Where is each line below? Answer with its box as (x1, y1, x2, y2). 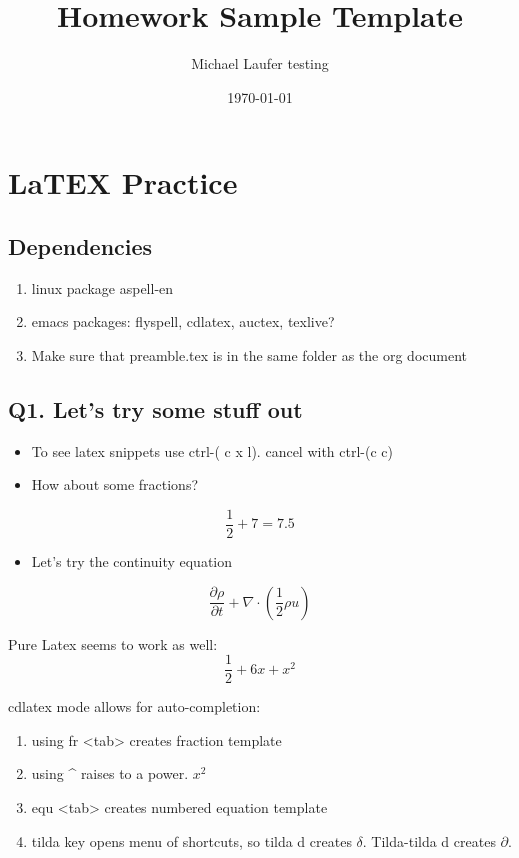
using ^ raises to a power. (31, 763, 189, 784)
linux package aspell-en (31, 277, 174, 298)
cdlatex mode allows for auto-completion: (8, 696, 261, 717)
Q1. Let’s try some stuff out (8, 393, 303, 424)
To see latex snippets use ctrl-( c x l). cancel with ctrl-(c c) (31, 440, 393, 461)
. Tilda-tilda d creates (362, 830, 496, 851)
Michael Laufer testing (191, 53, 329, 74)
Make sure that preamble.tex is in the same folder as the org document (31, 344, 467, 365)
